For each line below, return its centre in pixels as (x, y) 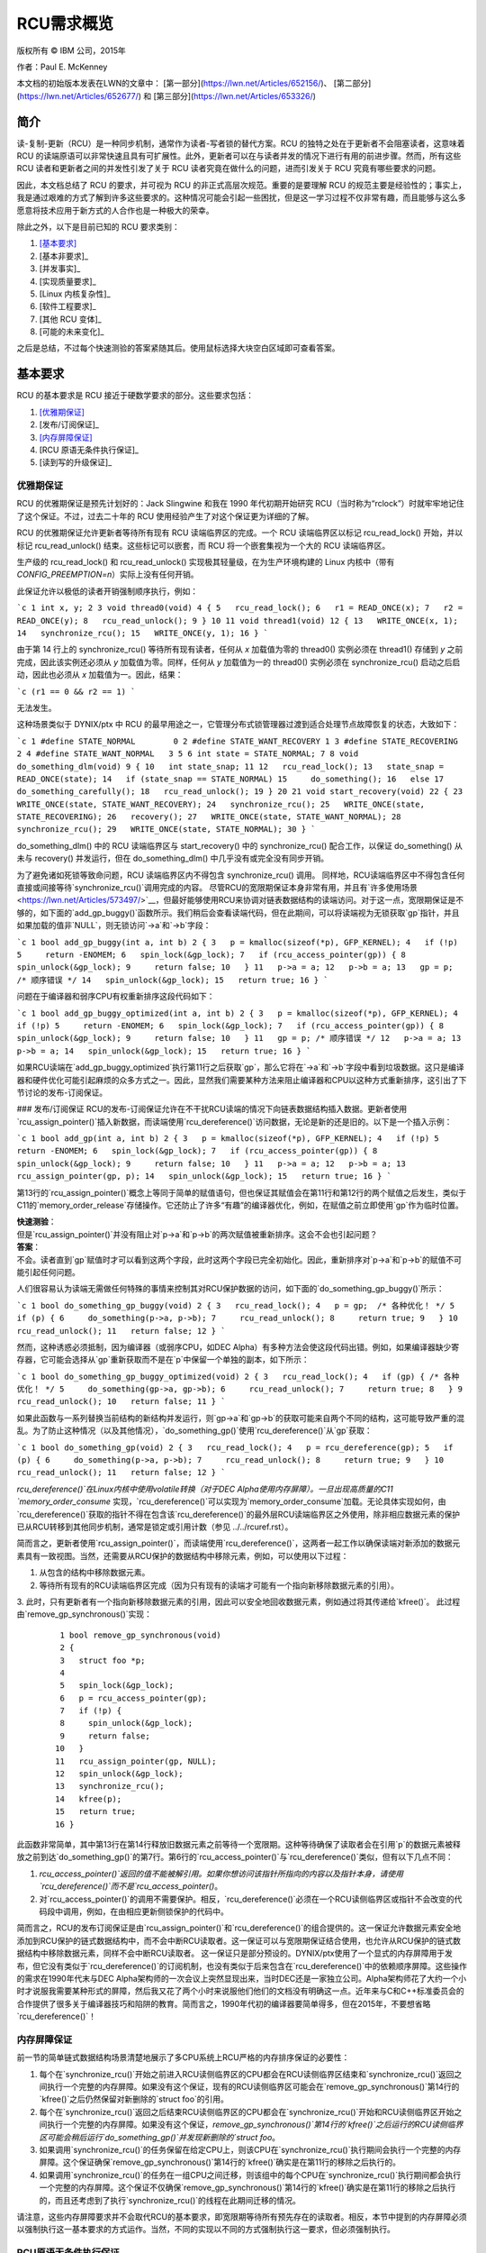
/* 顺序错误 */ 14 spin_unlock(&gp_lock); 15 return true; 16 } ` (172, 980)
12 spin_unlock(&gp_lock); (119, 1774)
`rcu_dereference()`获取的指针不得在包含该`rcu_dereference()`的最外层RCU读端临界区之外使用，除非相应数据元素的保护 (238, 1514)
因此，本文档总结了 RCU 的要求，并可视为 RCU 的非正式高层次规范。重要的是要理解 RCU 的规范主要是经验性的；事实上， (242, 185)
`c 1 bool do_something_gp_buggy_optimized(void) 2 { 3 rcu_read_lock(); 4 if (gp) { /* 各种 (238, 1376)
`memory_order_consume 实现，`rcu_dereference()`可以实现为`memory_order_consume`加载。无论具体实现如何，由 (231, 1501)
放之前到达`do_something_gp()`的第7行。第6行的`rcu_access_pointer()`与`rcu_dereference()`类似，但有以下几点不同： (235, 1857)
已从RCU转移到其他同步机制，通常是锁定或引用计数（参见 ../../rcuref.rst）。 (155, 1527)
